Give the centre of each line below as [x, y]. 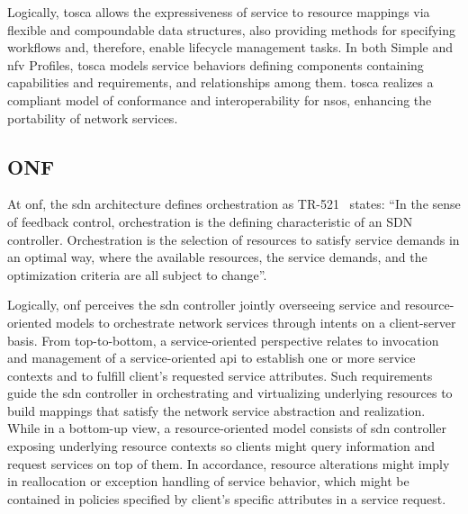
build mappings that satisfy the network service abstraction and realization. [216, 410]
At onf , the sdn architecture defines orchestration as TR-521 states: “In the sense [234, 204]
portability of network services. [93, 117]
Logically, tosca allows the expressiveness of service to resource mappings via [219, 12]
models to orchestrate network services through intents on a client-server [256, 322]
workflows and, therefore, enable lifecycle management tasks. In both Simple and [230, 47]
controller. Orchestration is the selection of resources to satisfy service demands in [234, 239]
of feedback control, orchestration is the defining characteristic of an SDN [210, 221]
